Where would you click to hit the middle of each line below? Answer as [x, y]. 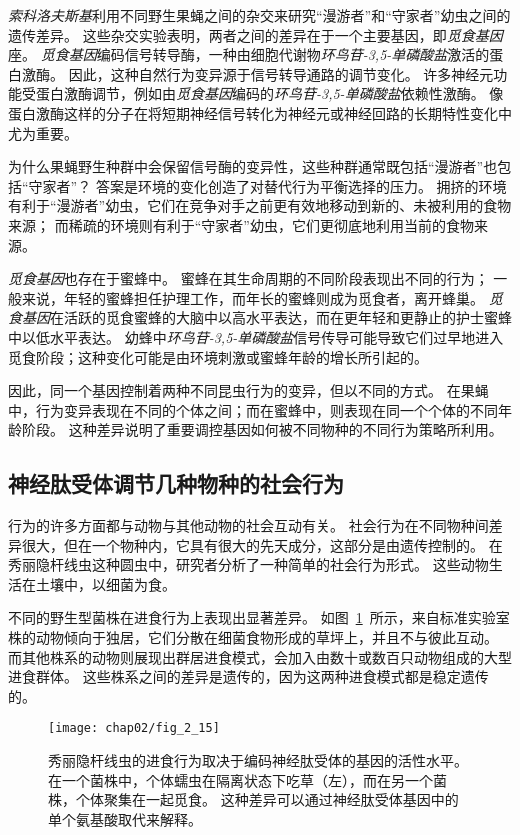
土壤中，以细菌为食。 [105, 583]
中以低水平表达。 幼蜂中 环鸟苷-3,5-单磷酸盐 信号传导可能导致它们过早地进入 [256, 336]
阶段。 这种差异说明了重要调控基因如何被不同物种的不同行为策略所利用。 [262, 429]
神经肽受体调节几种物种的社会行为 [176, 483]
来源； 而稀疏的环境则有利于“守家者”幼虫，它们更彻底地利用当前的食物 [241, 224]
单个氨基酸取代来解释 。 [125, 818]
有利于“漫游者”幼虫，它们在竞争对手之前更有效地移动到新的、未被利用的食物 [260, 205]
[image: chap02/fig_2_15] [134, 728]
